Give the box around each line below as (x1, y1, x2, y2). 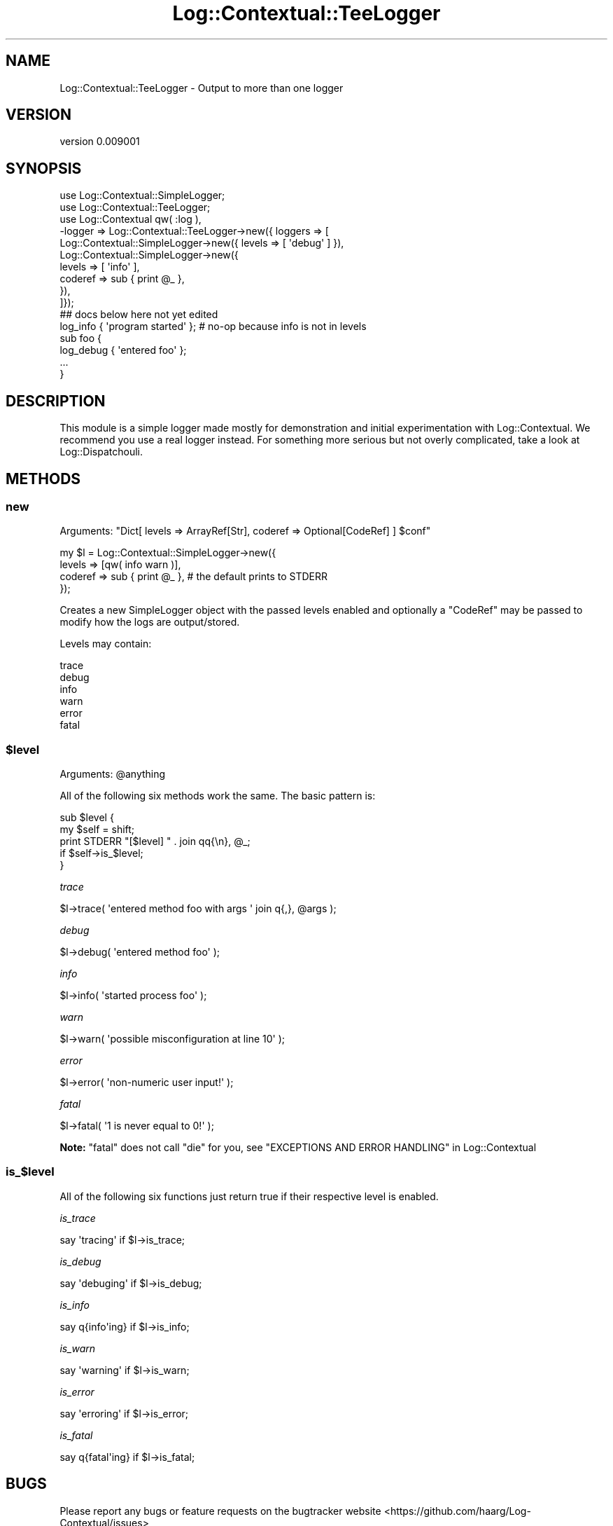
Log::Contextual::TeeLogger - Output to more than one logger (59, 81, 344, 94)
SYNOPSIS (6, 159, 82, 177)
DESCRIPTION (6, 392, 106, 410)
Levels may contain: (59, 638, 152, 650)
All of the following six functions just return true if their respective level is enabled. (59, 1190, 439, 1202)
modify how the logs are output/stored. (59, 616, 240, 628)
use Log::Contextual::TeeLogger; (59, 201, 211, 214)
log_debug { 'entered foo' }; (59, 344, 187, 357)
